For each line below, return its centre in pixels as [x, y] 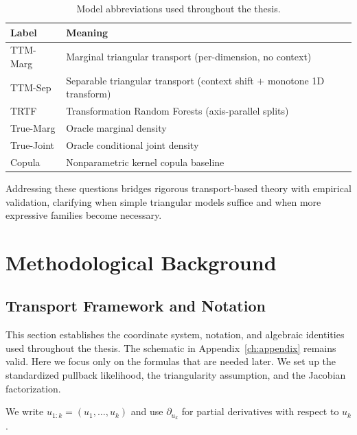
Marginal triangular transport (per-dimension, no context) [189, 57]
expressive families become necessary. [84, 215]
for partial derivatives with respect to [260, 411]
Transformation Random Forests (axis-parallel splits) [177, 111]
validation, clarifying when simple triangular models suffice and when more [163, 201]
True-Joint [33, 145]
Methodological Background [141, 262]
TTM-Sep [31, 87]
